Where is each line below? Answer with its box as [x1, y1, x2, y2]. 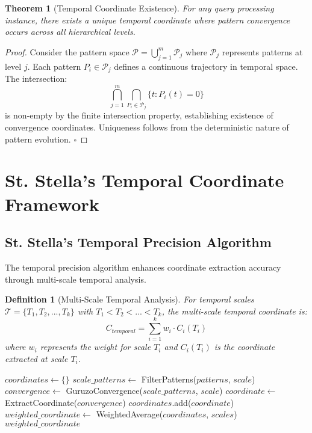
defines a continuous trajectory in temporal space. [114, 60, 298, 72]
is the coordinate [214, 340, 275, 353]
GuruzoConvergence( [66, 384, 143, 397]
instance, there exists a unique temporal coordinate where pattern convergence [5, 13, 290, 26]
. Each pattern [27, 60, 81, 72]
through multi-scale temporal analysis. [5, 272, 146, 285]
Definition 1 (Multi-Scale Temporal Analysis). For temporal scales [5, 293, 254, 306]
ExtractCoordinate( [5, 396, 78, 408]
